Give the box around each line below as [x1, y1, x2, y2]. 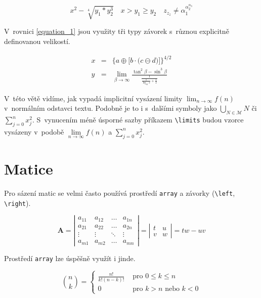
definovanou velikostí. [4, 36, 70, 47]
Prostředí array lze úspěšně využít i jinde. [4, 252, 136, 263]
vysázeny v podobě [4, 126, 64, 137]
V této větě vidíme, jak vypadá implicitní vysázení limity [4, 93, 183, 103]
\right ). [4, 197, 31, 208]
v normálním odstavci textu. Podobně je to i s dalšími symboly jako [4, 103, 217, 113]
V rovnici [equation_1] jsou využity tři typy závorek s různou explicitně [4, 26, 229, 36]
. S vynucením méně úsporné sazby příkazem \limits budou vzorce [32, 114, 244, 125]
